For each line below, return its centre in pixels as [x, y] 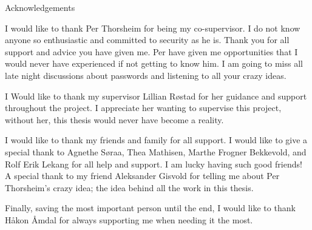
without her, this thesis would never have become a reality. [114, 119]
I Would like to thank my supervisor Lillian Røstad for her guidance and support [156, 96]
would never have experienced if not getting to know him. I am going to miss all [154, 63]
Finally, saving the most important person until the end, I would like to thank [150, 208]
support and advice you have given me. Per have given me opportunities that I [151, 51]
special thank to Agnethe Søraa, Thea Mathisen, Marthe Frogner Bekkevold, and [156, 151]
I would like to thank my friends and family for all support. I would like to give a [156, 140]
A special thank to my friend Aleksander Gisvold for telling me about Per [142, 176]
